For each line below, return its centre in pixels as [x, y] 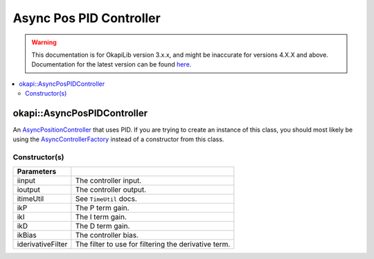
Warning [44, 42]
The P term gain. [102, 208]
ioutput [29, 189]
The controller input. [108, 180]
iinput [26, 180]
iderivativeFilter [42, 244]
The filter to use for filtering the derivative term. [153, 244]
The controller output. [111, 189]
